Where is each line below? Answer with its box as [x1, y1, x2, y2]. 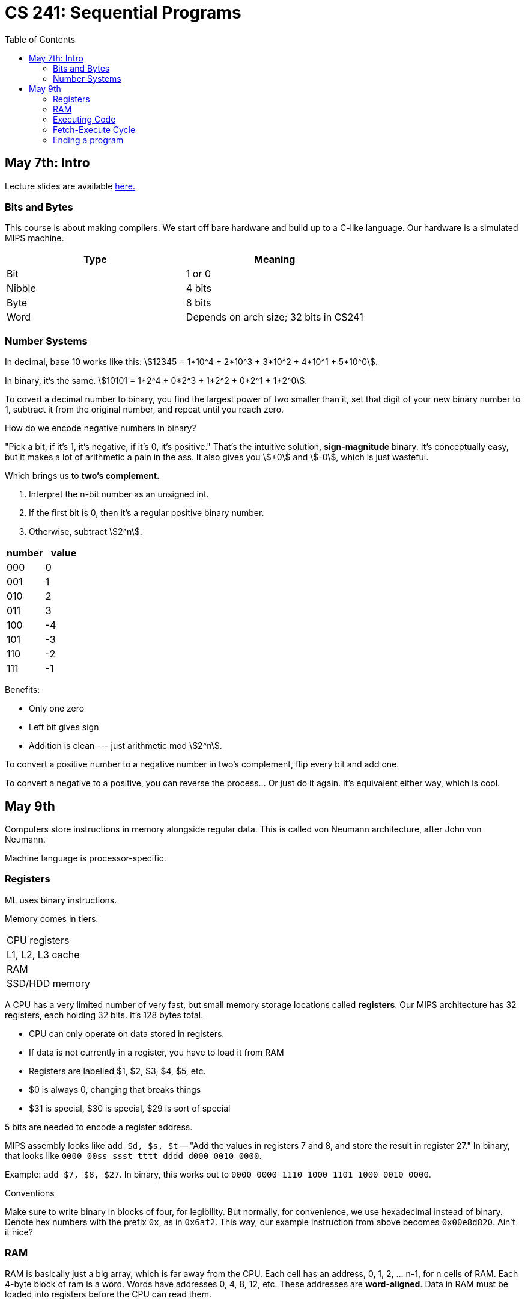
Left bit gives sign [29, 722, 99, 733]
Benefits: [5, 684, 40, 695]
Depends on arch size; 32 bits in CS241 [186, 311, 363, 324]
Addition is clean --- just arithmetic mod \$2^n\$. [29, 740, 222, 751]
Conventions [5, 1187, 55, 1198]
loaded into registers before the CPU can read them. [5, 1289, 211, 1300]
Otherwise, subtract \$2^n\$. [29, 526, 142, 537]
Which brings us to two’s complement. [5, 470, 160, 481]
